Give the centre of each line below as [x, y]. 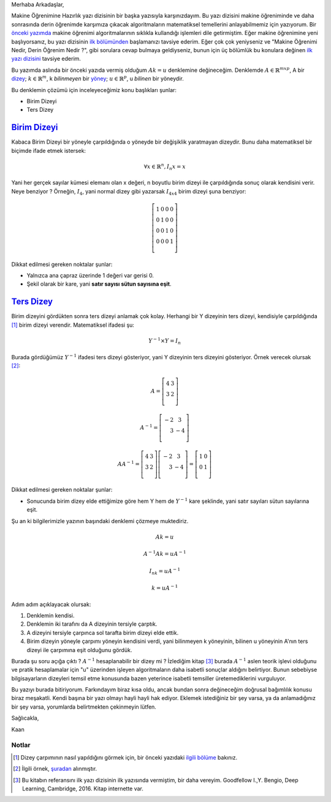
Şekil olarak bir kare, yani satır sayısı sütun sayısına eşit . [99, 284]
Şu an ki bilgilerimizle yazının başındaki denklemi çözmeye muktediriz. [100, 521]
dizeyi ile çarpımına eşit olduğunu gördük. [79, 650]
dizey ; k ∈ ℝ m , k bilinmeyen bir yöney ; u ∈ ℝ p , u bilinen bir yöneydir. [97, 78]
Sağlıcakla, [25, 718]
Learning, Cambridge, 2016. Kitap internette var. [83, 788]
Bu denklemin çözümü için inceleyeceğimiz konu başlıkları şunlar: [94, 90]
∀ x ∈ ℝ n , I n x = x [165, 167]
